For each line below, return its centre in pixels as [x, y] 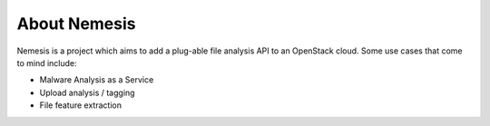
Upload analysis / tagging [87, 92]
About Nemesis [76, 24]
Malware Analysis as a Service [97, 80]
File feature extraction [81, 105]
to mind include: [47, 63]
